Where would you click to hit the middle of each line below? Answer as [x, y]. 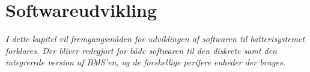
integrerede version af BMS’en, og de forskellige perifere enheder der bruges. [146, 62]
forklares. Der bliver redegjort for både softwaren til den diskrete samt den [141, 50]
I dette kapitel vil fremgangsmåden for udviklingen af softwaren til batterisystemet [155, 39]
